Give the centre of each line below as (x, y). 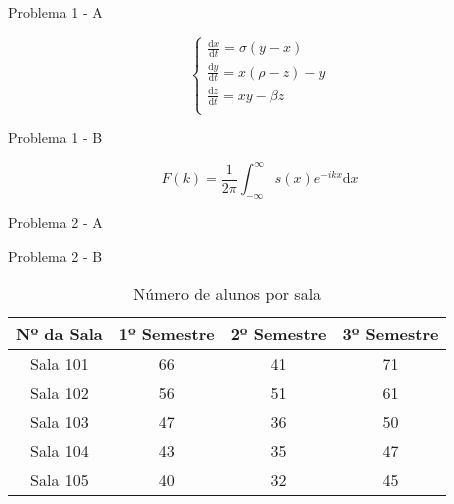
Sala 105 (59, 480)
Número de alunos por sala (227, 294)
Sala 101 (59, 364)
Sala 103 (59, 422)
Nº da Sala (59, 334)
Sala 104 (59, 451)
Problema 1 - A (55, 12)
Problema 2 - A (55, 221)
